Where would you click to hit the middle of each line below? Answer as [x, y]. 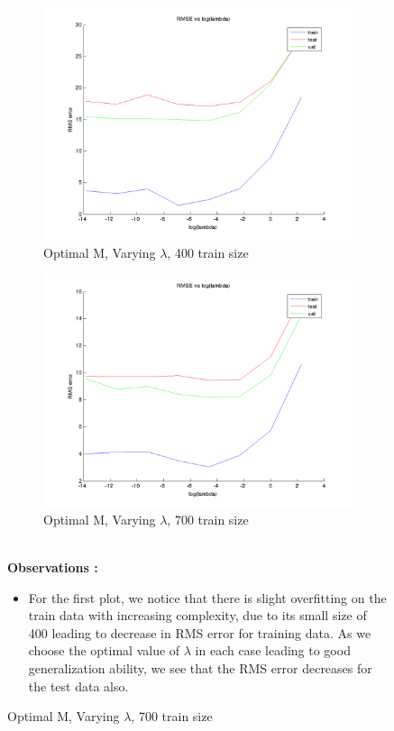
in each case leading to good [273, 650]
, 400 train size [208, 252]
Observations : [53, 567]
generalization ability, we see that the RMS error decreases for [200, 667]
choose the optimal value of [104, 650]
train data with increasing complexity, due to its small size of [197, 615]
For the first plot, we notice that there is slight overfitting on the [207, 597]
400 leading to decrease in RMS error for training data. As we [200, 632]
